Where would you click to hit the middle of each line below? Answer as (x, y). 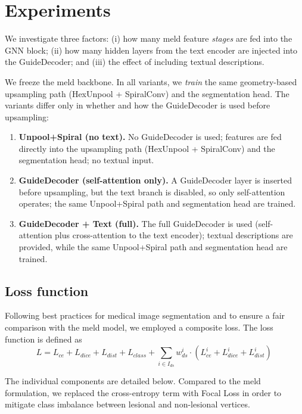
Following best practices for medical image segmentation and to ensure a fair (145, 315)
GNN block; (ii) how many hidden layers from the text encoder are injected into (151, 50)
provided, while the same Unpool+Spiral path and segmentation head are (153, 247)
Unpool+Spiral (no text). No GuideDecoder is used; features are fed (150, 137)
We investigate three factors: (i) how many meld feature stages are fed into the (149, 38)
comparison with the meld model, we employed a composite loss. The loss (139, 327)
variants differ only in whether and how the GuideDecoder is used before (138, 105)
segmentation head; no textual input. (86, 160)
